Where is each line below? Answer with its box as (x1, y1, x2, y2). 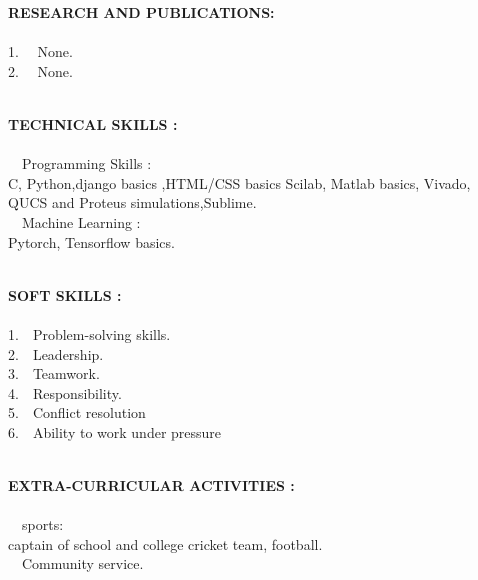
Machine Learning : (21, 211, 141, 232)
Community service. (21, 553, 144, 574)
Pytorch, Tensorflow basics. (8, 231, 175, 252)
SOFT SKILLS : (8, 284, 122, 305)
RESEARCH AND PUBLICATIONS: (8, 2, 275, 22)
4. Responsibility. (8, 382, 122, 403)
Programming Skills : (21, 153, 152, 174)
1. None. (8, 41, 73, 62)
